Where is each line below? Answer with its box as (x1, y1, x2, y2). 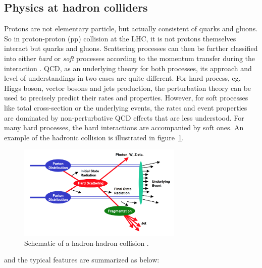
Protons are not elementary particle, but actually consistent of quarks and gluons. (4, 23, 258, 34)
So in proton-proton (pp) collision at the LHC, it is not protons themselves (4, 33, 236, 43)
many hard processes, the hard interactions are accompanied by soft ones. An (4, 122, 244, 133)
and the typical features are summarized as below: (4, 254, 160, 265)
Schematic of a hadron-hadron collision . (24, 237, 149, 248)
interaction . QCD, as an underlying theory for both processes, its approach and (4, 63, 252, 73)
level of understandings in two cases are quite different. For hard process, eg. (4, 73, 241, 83)
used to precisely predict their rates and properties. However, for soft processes (4, 92, 248, 103)
